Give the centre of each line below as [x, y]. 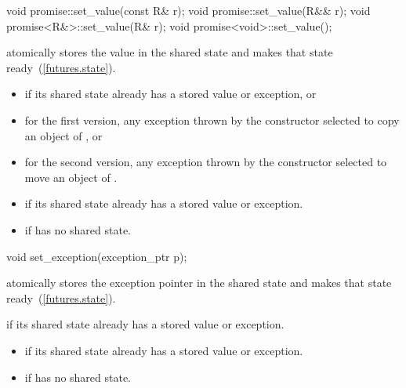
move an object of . [71, 177]
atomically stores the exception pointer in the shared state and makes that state [199, 283]
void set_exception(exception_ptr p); [97, 256]
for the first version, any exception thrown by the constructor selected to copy [212, 120]
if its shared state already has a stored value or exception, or [170, 94]
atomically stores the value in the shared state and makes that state [170, 52]
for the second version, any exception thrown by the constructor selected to [206, 162]
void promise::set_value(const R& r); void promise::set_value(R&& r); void [188, 10]
